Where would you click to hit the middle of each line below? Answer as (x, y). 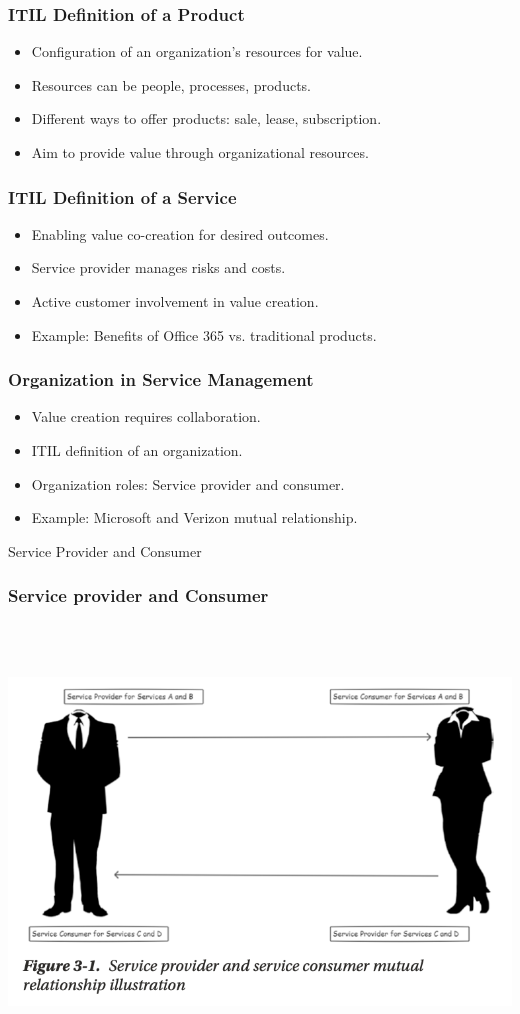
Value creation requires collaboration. (146, 416)
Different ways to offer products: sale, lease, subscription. (206, 118)
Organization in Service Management (161, 379)
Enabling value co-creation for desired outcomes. (180, 233)
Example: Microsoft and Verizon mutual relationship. (194, 517)
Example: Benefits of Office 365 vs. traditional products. (204, 334)
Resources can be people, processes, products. (171, 84)
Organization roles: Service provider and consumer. (188, 483)
